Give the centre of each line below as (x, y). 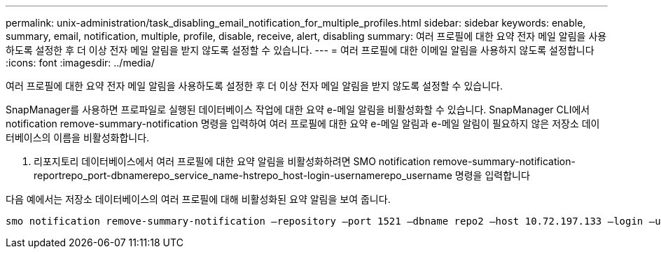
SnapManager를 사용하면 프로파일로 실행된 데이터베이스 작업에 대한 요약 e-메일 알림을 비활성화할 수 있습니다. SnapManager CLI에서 (298, 110)
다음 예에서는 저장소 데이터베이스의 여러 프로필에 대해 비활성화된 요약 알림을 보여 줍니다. (198, 199)
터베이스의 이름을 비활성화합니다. (78, 137)
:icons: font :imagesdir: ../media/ (80, 63)
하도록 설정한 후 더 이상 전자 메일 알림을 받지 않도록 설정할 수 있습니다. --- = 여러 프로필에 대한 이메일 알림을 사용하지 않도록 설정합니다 (300, 50)
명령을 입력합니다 (492, 175)
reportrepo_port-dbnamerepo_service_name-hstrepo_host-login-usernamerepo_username (243, 175)
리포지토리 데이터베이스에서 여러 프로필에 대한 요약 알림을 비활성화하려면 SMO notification (232, 161)
